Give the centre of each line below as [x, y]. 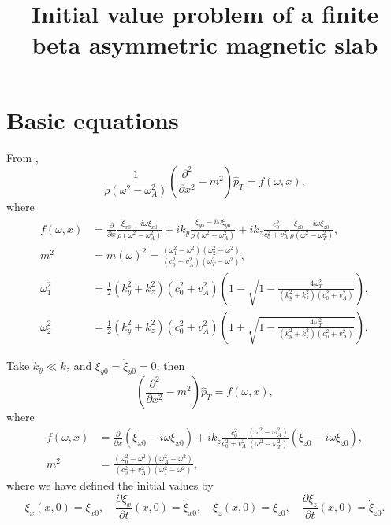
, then [171, 365]
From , [22, 157]
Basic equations [93, 119]
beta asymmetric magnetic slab [205, 44]
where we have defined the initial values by [110, 485]
